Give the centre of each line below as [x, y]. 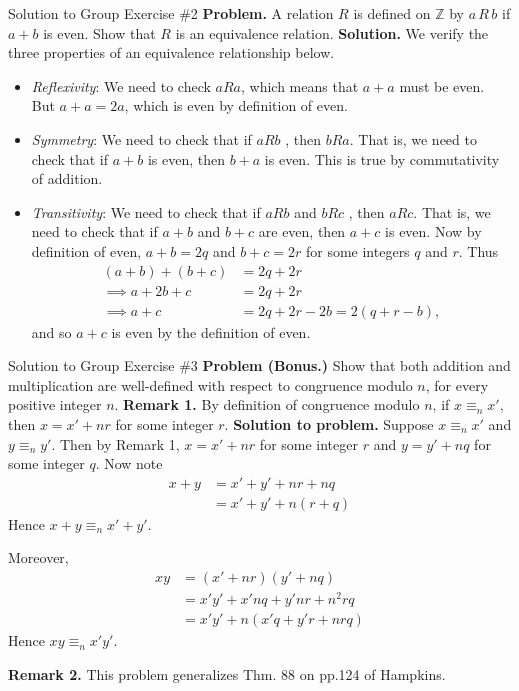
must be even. [442, 85]
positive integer [55, 404]
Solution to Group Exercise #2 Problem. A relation [171, 13]
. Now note [129, 463]
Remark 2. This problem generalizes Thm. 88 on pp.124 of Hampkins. [227, 673]
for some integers [357, 250]
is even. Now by [433, 231]
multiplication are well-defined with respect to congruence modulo [210, 384]
